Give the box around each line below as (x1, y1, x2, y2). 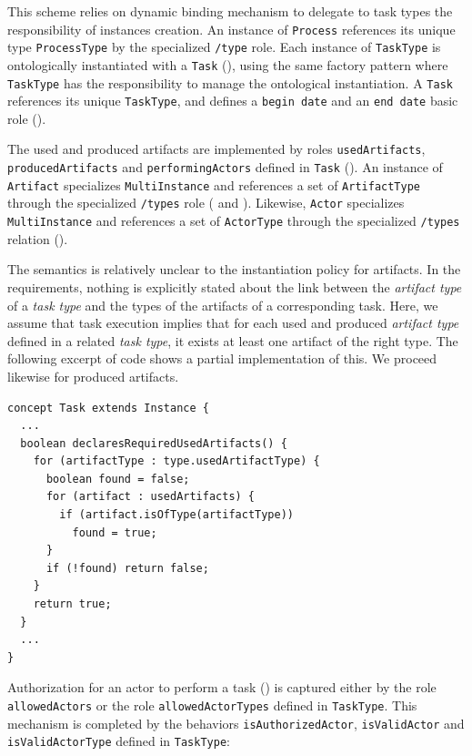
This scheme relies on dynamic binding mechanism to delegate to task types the (7, 2, 453, 20)
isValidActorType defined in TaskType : (7, 731, 230, 751)
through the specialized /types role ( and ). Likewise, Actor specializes (7, 193, 405, 212)
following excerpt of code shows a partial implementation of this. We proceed (7, 349, 437, 368)
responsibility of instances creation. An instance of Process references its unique (7, 19, 456, 38)
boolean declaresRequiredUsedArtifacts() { (20, 436, 287, 450)
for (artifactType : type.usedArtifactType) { (33, 455, 320, 468)
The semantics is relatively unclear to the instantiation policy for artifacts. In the (7, 260, 461, 279)
